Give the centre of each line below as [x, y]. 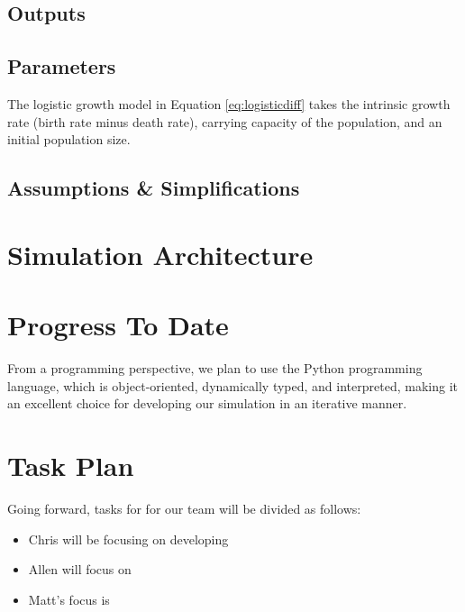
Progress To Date [118, 325]
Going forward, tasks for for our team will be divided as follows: [184, 508]
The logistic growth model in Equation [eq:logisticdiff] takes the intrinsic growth [229, 103]
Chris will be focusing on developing [128, 539]
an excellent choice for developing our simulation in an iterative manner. [207, 403]
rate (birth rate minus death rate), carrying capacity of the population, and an [225, 121]
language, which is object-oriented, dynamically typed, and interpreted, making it [232, 385]
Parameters [62, 66]
